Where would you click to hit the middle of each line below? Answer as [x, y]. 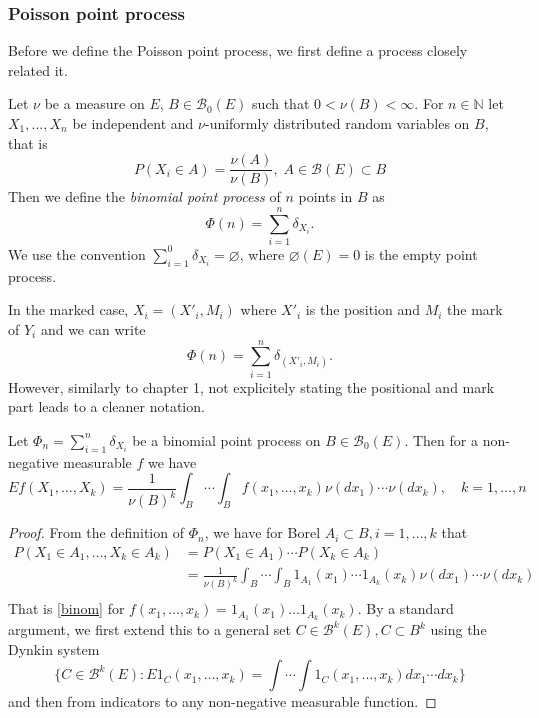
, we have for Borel [262, 532]
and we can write [93, 328]
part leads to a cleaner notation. [106, 406]
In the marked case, [68, 309]
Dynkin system [54, 648]
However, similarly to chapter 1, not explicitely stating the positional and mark [251, 386]
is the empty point [421, 253]
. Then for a [441, 439]
